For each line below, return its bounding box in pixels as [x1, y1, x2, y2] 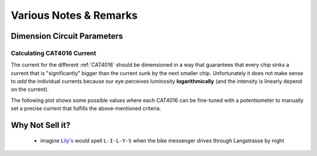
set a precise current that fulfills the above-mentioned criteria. [11, 105, 161, 112]
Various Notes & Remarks [11, 9, 138, 22]
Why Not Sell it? [11, 120, 70, 130]
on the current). [11, 86, 49, 93]
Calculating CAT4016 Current [11, 49, 96, 57]
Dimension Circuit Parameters [11, 31, 123, 41]
